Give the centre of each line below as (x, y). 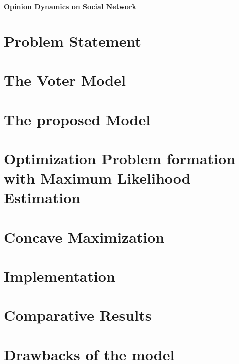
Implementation (60, 276)
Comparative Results (78, 315)
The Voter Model (65, 80)
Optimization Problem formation (120, 158)
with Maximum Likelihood (97, 178)
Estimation (42, 197)
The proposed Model (77, 119)
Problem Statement (73, 41)
